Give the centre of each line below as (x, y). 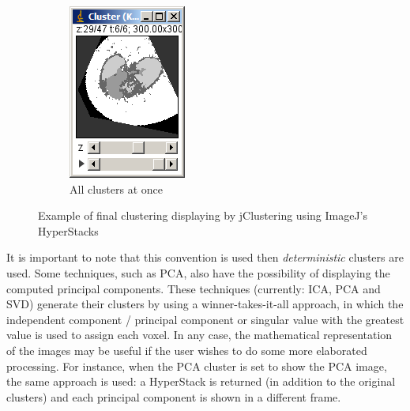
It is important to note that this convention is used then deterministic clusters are (205, 257)
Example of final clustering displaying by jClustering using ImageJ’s (203, 215)
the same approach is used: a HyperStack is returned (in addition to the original (201, 381)
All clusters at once (117, 189)
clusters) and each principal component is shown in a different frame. (174, 396)
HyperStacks (68, 230)
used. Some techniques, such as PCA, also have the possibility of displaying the (198, 272)
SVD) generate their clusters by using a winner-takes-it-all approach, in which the (205, 304)
